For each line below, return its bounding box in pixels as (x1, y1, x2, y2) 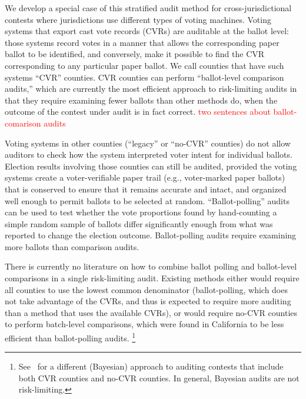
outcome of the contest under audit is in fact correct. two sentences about (5, 105, 271, 118)
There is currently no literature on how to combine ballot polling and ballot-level (5, 260, 297, 272)
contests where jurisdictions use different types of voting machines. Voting (5, 13, 271, 25)
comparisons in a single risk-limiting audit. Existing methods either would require (5, 272, 300, 284)
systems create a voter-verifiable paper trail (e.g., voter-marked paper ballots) (5, 171, 285, 184)
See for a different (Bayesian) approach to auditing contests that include (18, 360, 284, 373)
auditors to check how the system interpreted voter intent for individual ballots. (5, 148, 292, 161)
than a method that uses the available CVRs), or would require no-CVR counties (5, 306, 298, 318)
